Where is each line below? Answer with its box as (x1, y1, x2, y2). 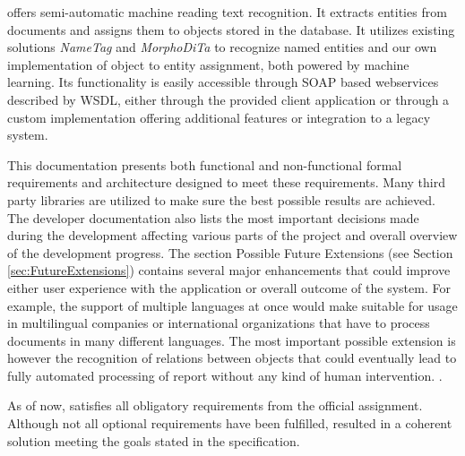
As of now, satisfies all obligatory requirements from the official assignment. (7, 396, 423, 415)
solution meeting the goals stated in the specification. (7, 431, 300, 450)
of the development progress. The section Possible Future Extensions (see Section (7, 243, 453, 262)
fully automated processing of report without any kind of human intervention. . (7, 366, 443, 384)
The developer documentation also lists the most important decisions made (7, 208, 419, 227)
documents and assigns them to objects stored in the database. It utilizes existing (7, 20, 455, 39)
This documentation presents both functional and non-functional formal (7, 155, 402, 174)
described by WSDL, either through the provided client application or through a (7, 90, 450, 108)
